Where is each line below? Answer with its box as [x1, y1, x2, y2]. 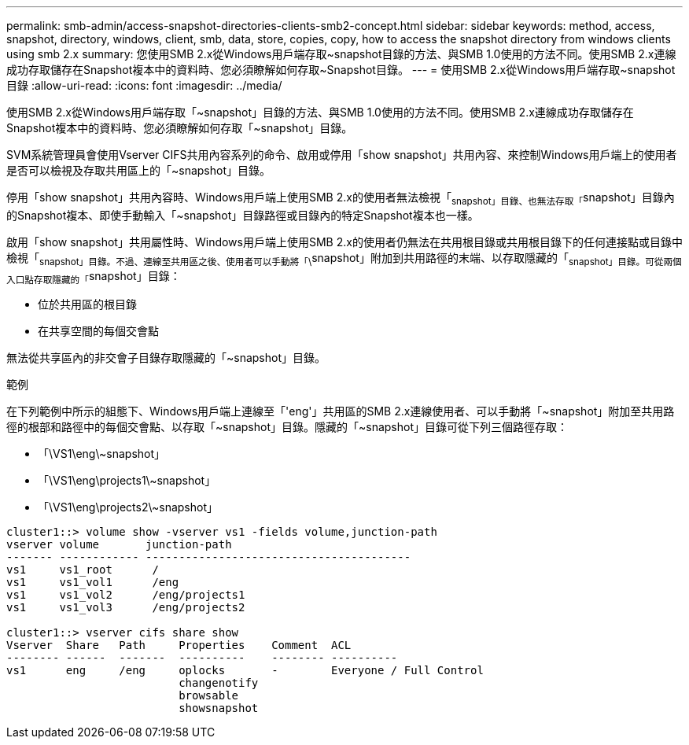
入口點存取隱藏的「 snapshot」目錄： [6, 268, 181, 286]
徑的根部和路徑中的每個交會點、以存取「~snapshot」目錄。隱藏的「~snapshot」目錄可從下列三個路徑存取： [6, 420, 568, 434]
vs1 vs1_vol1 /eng [6, 576, 179, 589]
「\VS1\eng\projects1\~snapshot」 [38, 474, 216, 488]
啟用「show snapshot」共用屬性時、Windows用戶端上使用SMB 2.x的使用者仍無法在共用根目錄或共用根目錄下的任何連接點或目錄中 [6, 234, 683, 249]
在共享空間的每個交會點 [38, 324, 159, 338]
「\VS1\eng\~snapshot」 [38, 447, 166, 461]
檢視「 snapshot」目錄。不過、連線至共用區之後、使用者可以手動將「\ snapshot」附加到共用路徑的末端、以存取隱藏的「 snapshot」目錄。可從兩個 [6, 250, 682, 267]
